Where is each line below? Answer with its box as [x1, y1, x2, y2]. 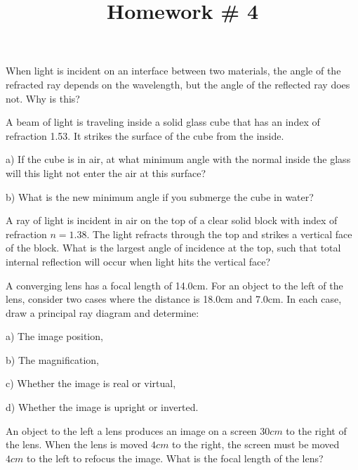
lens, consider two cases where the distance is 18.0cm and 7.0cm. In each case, [6, 292, 342, 306]
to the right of [286, 423, 347, 438]
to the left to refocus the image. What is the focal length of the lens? [27, 450, 324, 465]
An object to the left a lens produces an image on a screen [6, 423, 257, 438]
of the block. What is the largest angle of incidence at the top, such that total [6, 240, 341, 255]
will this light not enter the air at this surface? [6, 165, 206, 180]
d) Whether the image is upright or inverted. [6, 400, 199, 414]
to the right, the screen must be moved [172, 437, 340, 452]
